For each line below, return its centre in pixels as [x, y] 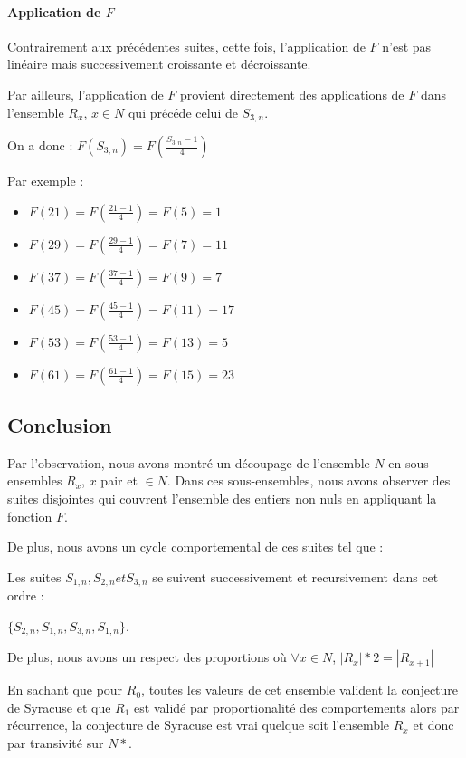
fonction [30, 516]
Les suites [34, 576]
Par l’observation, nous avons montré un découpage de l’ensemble [189, 462]
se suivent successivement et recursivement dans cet [295, 576]
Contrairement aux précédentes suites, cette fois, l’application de [186, 46]
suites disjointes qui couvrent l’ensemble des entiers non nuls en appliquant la [222, 499]
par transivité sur [56, 743]
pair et [119, 480]
